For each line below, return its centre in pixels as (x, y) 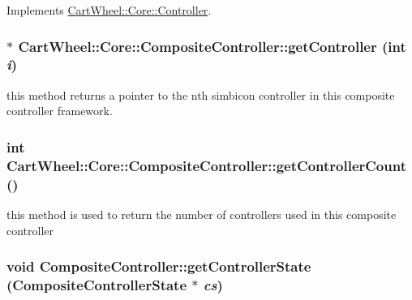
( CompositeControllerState (97, 285)
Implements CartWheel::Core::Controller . (109, 10)
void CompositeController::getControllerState (159, 266)
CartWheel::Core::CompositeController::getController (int (212, 46)
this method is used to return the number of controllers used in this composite (202, 214)
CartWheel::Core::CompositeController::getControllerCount (206, 165)
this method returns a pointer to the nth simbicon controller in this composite (201, 94)
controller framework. (60, 111)
